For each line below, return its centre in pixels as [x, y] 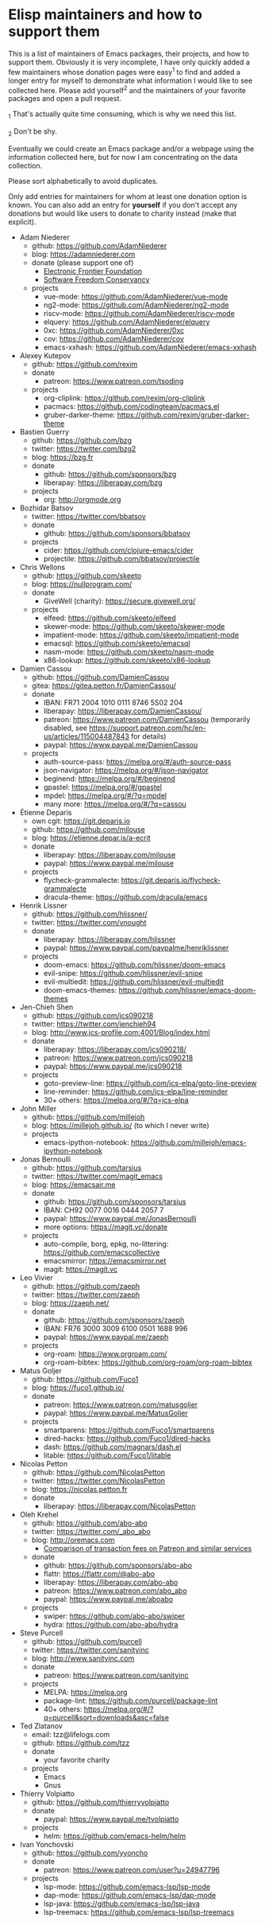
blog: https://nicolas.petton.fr [79, 1489]
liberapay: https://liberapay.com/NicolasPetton [119, 1505]
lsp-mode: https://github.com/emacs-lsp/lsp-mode [127, 1886]
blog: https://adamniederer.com [83, 254]
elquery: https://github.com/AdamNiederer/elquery [127, 322]
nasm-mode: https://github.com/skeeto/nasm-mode [129, 651]
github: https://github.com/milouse [88, 829]
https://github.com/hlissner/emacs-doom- [187, 990]
